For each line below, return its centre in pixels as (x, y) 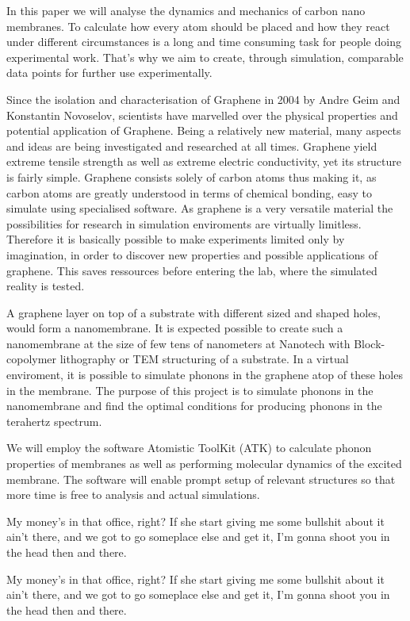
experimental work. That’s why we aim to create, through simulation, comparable (205, 57)
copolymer (32, 359)
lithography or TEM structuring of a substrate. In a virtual (204, 359)
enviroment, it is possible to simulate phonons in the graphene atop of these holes (205, 375)
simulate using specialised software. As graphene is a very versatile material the (200, 208)
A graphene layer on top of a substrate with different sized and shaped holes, (194, 312)
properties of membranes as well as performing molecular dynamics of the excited (204, 464)
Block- (370, 343)
